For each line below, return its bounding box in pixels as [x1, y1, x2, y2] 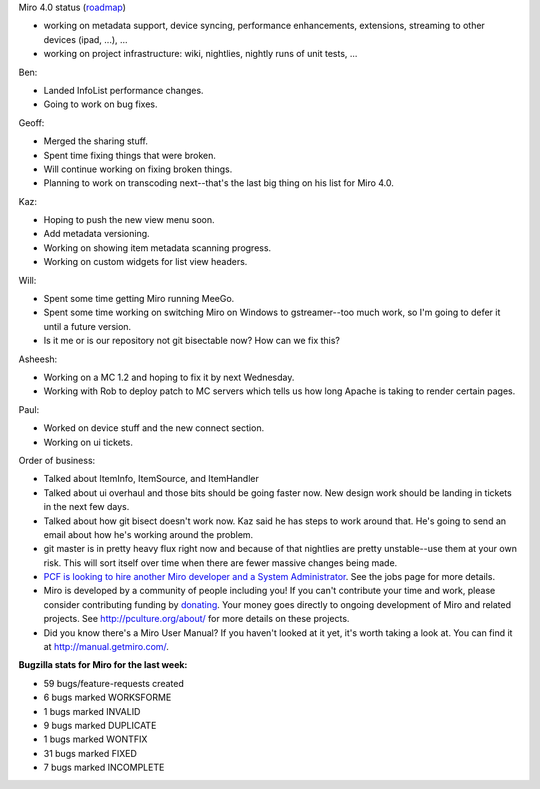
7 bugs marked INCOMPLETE [43, 761, 165, 774]
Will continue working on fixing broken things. [43, 163, 233, 175]
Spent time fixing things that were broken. [43, 149, 217, 161]
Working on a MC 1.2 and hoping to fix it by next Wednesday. [43, 371, 295, 383]
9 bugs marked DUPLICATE [43, 719, 157, 731]
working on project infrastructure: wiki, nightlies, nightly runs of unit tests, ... [43, 48, 358, 60]
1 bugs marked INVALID [43, 705, 141, 717]
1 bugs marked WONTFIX [43, 733, 148, 745]
